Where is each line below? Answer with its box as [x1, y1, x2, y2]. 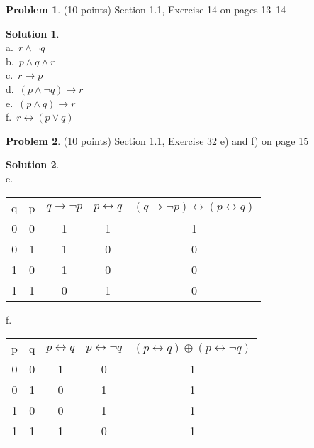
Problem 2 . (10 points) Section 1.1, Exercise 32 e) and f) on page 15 [6, 133, 309, 148]
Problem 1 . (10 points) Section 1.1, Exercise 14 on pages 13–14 [6, 2, 286, 16]
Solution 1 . [6, 26, 60, 40]
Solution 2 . [6, 157, 60, 172]
